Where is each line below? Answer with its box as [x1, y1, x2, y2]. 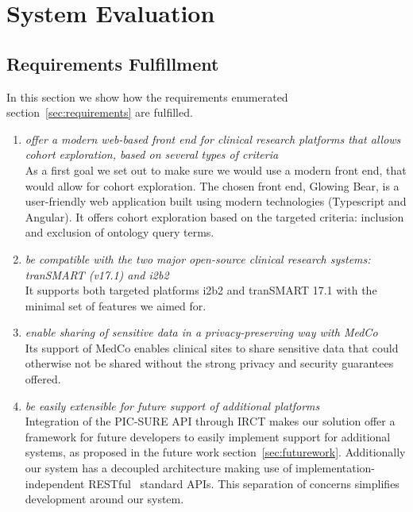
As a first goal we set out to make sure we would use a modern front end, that [25, 161, 407, 178]
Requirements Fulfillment [6, 51, 219, 75]
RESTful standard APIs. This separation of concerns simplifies [88, 475, 399, 491]
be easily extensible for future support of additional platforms [25, 397, 320, 414]
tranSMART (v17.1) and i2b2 [25, 266, 169, 283]
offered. [25, 371, 61, 387]
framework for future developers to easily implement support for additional [25, 428, 391, 445]
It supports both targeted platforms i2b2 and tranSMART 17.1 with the [25, 282, 377, 298]
